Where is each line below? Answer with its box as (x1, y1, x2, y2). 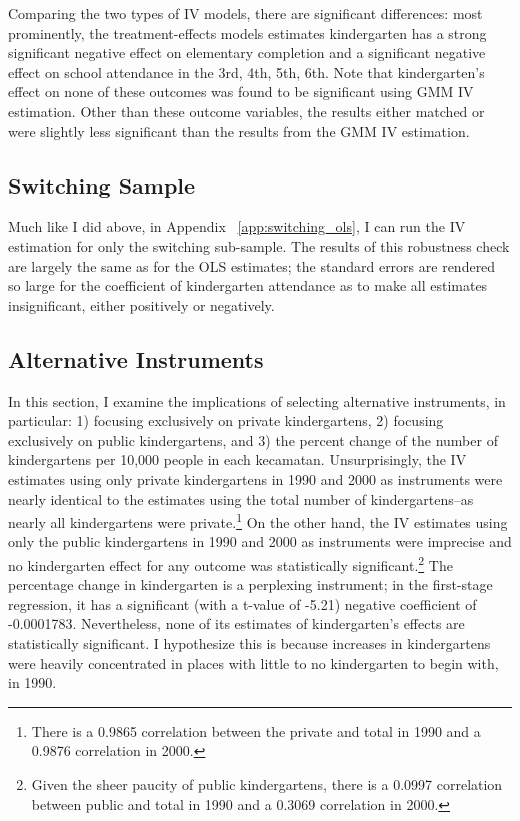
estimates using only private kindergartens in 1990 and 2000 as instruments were (8, 468, 503, 489)
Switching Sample (8, 169, 196, 200)
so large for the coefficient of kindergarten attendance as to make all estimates (8, 275, 488, 296)
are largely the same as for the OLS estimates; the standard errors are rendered (8, 255, 496, 276)
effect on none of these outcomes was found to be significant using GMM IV (8, 81, 474, 102)
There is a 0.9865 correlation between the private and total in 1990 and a (31, 720, 481, 741)
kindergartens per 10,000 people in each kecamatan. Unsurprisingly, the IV (8, 449, 467, 470)
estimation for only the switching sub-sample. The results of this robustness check (8, 235, 510, 256)
